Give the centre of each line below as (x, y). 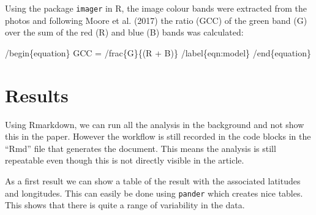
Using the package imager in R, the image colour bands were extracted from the (156, 8)
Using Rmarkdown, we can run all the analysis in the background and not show (155, 124)
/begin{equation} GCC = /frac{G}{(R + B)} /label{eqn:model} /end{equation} (158, 52)
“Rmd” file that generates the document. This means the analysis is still (141, 148)
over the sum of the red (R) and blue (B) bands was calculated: (124, 32)
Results (37, 95)
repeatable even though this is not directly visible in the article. (125, 160)
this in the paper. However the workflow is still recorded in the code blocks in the (158, 136)
